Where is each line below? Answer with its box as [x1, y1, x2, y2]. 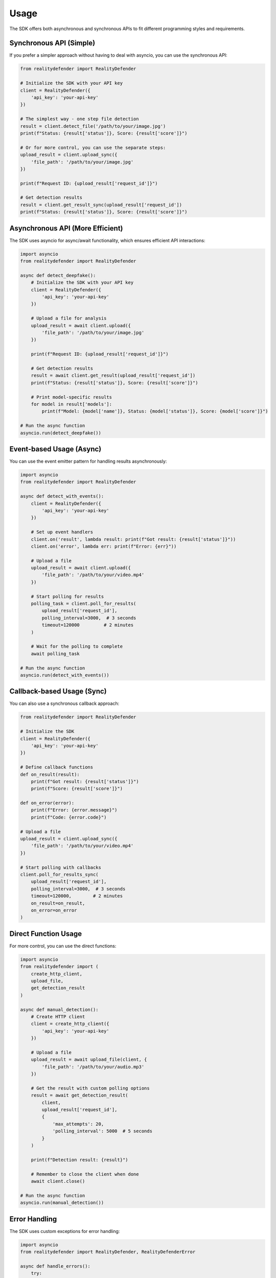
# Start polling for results [31, 594, 104, 599]
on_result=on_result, [31, 900, 85, 906]
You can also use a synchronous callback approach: [9, 700, 120, 706]
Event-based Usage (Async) [9, 445, 102, 453]
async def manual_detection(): [20, 1007, 99, 1012]
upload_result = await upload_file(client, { [31, 1057, 147, 1063]
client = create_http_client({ [31, 1021, 109, 1027]
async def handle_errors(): [20, 1263, 90, 1269]
